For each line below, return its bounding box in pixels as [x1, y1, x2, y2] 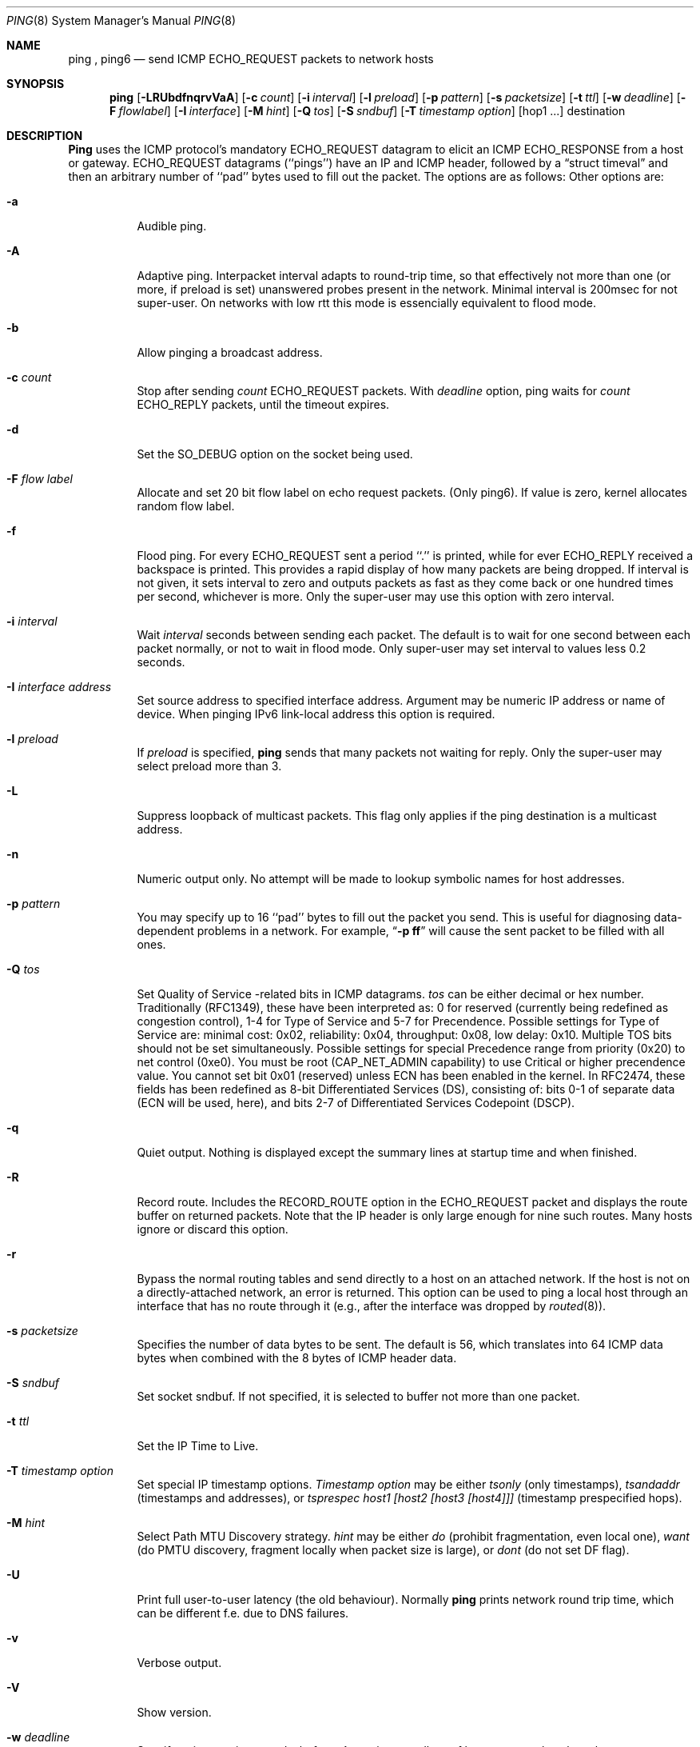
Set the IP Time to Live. [137, 1439, 259, 1453]
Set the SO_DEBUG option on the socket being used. [137, 447, 413, 461]
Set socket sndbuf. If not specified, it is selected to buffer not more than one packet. [137, 1389, 580, 1403]
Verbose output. [137, 1656, 222, 1669]
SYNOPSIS [6, 77, 65, 90]
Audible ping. [137, 219, 207, 233]
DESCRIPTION [6, 129, 83, 142]
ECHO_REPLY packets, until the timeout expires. [137, 398, 390, 411]
